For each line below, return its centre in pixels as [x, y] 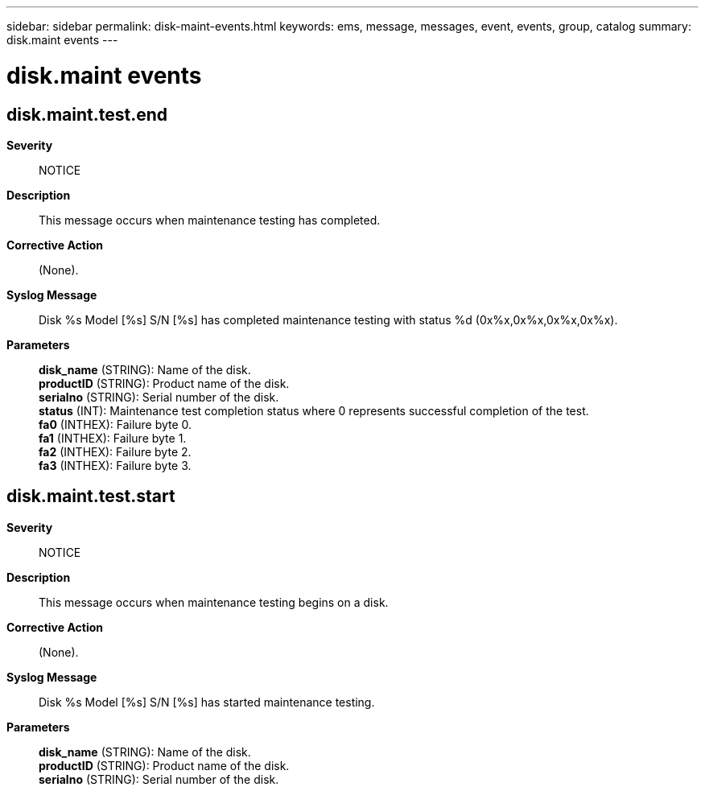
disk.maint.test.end [87, 114]
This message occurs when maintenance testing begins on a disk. [214, 602]
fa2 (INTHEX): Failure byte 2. [115, 451]
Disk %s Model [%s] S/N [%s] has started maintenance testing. [207, 702]
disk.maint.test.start [91, 496]
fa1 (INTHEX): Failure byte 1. [113, 438]
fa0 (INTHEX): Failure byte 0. [115, 424]
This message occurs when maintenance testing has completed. [210, 220]
